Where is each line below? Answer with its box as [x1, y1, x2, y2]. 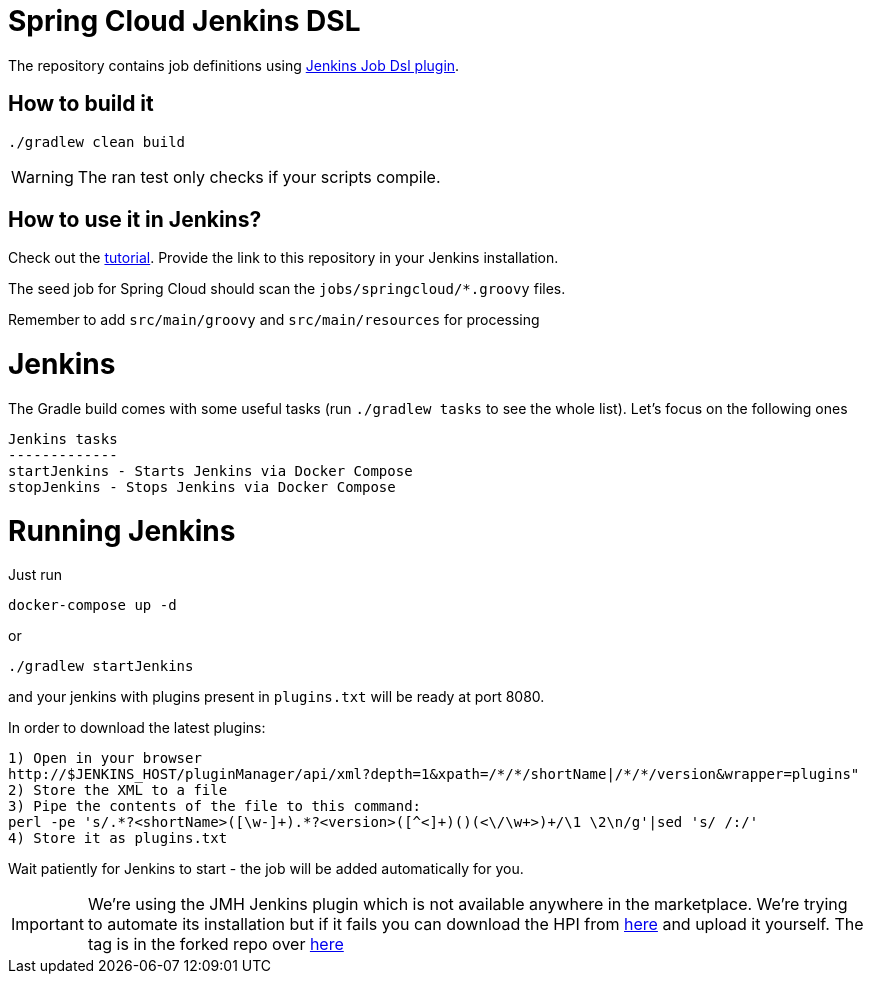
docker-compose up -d [8, 597, 177, 614]
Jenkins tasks [8, 430, 118, 447]
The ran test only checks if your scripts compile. [77, 166, 441, 187]
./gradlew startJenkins [8, 658, 194, 675]
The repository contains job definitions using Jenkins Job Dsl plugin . [8, 56, 460, 74]
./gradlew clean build [8, 133, 186, 150]
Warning [11, 166, 74, 187]
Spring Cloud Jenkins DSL [8, 4, 361, 38]
